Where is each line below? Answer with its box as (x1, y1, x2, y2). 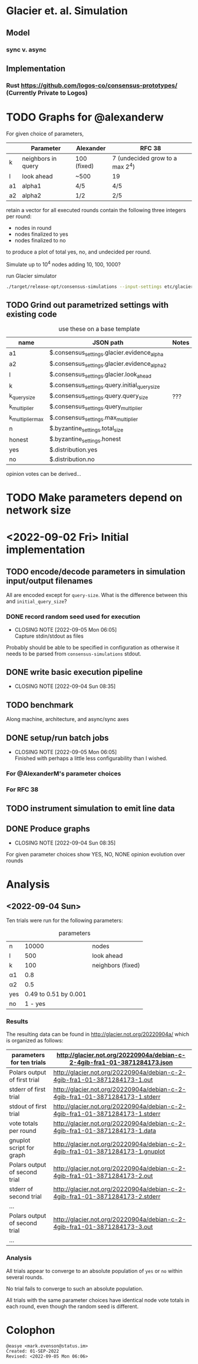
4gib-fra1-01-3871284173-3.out (52, 1223, 153, 1231)
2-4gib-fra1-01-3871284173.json (69, 1058, 173, 1067)
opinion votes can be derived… (6, 470, 81, 478)
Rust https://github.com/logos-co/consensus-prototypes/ (6, 81, 178, 89)
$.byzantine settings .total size (49, 424, 124, 433)
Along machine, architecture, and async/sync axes (6, 716, 129, 723)
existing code (6, 309, 57, 319)
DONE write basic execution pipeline (6, 667, 143, 677)
